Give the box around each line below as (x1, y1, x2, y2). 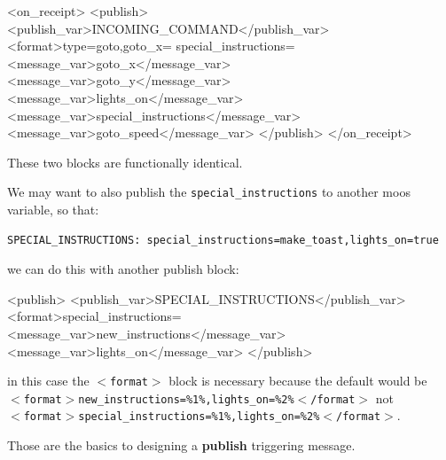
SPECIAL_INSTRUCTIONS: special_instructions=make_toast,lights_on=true (7, 233, 439, 246)
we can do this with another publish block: (7, 260, 239, 278)
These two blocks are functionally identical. (7, 152, 243, 171)
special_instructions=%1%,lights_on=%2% (78, 410, 320, 424)
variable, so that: (7, 200, 99, 218)
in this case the (7, 371, 90, 390)
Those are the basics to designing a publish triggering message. (7, 436, 356, 455)
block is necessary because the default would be (168, 371, 427, 390)
